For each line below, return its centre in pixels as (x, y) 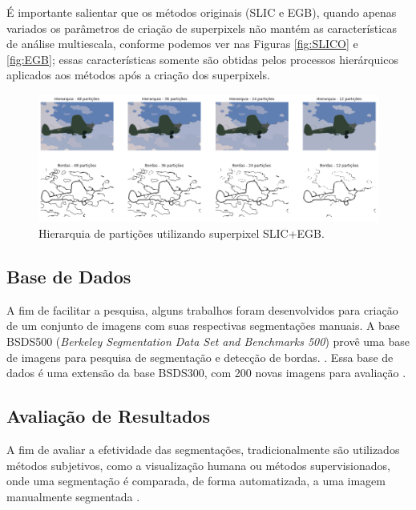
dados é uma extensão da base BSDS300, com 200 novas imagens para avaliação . (206, 373)
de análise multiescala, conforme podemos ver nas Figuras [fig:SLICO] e (182, 44)
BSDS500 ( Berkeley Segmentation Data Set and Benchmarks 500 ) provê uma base (208, 341)
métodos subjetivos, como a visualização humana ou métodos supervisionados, (198, 465)
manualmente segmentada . (73, 496)
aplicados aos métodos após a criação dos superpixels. (138, 75)
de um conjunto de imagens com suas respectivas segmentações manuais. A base (203, 325)
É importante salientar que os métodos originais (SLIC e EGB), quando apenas (202, 12)
